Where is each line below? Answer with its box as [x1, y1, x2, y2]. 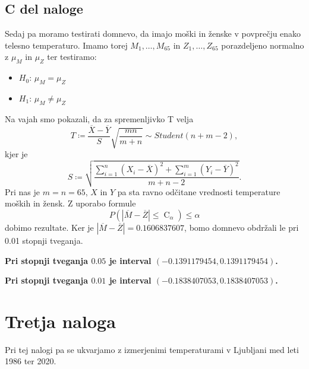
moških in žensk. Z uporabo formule [5, 197, 136, 209]
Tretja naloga [5, 308, 116, 333]
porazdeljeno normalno [221, 39, 304, 51]
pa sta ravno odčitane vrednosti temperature [117, 185, 280, 198]
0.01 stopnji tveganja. [5, 234, 83, 246]
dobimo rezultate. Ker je [5, 221, 94, 233]
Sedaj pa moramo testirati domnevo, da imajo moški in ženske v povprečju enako [5, 27, 301, 40]
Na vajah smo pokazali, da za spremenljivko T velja [5, 112, 194, 125]
